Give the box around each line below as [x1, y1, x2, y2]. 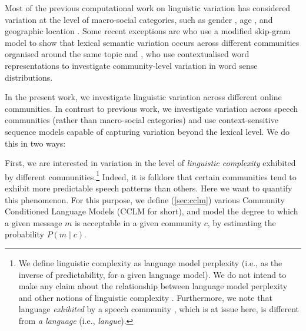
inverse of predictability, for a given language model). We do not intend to [18, 268, 287, 280]
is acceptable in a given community [74, 216, 202, 229]
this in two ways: [5, 137, 66, 149]
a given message [5, 216, 62, 229]
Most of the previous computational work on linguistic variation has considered [5, 2, 291, 14]
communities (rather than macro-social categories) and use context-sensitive [5, 114, 278, 126]
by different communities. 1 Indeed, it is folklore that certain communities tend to [5, 168, 297, 183]
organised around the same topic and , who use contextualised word [5, 48, 250, 60]
